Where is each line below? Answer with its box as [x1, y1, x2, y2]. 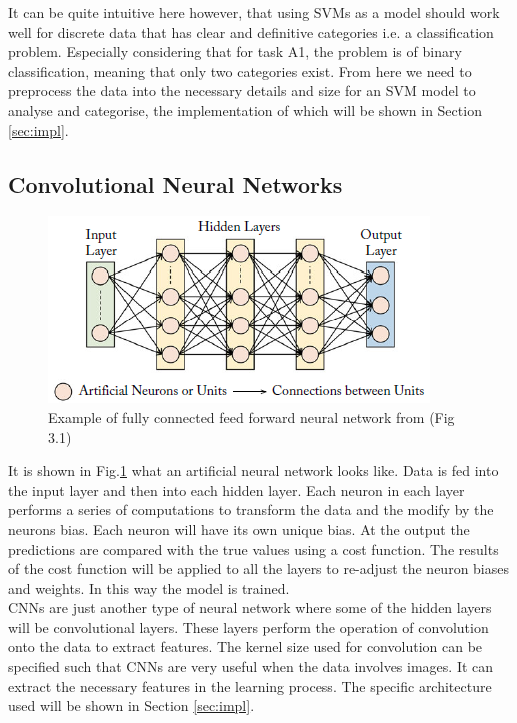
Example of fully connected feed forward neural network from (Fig [48, 406, 455, 427]
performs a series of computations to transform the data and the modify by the [8, 499, 494, 520]
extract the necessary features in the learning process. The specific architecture [8, 675, 492, 696]
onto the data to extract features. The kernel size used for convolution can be [8, 636, 483, 657]
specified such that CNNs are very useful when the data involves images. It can [8, 656, 494, 677]
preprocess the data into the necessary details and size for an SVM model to [8, 80, 476, 101]
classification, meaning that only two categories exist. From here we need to [8, 60, 472, 81]
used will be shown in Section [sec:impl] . [8, 695, 255, 716]
